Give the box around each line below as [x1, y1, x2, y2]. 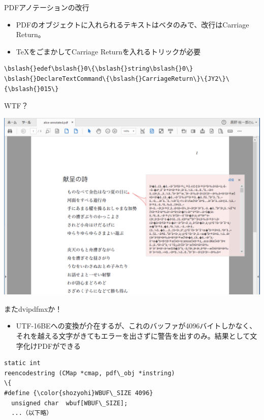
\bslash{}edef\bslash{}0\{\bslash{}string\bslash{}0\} [4, 65, 193, 73]
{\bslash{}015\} [4, 85, 59, 93]
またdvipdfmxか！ [4, 303, 62, 314]
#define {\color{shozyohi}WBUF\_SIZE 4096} [4, 389, 153, 397]
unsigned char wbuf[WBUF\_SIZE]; [11, 399, 128, 407]
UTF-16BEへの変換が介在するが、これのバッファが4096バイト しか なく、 [16, 320, 257, 331]
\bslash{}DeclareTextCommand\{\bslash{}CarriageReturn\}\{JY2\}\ [4, 75, 229, 82]
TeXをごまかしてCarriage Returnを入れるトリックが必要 [16, 46, 201, 56]
